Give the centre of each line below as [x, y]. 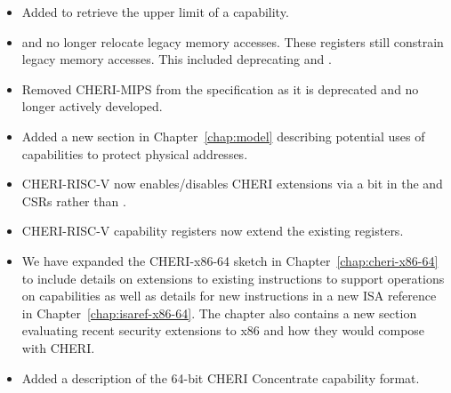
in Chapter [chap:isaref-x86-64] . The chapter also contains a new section [219, 313]
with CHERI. [58, 347]
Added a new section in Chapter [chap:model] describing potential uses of [223, 136]
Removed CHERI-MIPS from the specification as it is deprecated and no [220, 88]
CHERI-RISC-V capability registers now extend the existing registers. [213, 231]
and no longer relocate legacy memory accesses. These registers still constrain [233, 41]
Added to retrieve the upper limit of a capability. [155, 12]
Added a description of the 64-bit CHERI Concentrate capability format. [221, 377]
